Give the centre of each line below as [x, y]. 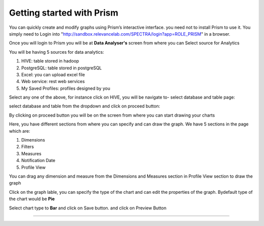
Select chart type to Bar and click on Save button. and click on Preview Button [88, 208]
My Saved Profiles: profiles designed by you [66, 88]
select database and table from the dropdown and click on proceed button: [85, 106]
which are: [20, 131]
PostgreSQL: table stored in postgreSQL [62, 68]
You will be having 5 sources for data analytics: [57, 52]
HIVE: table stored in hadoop [50, 61]
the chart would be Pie [32, 199]
